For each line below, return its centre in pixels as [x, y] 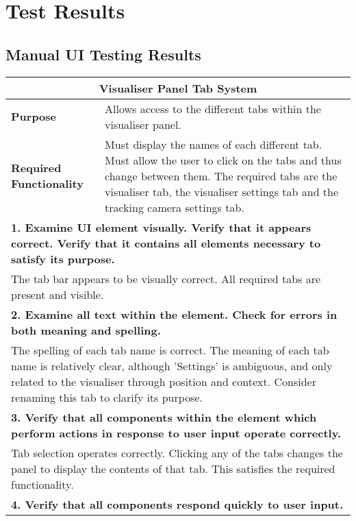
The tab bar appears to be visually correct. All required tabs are [166, 278]
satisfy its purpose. [63, 258]
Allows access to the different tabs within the [213, 108]
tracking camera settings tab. [175, 207]
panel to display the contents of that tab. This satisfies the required [173, 468]
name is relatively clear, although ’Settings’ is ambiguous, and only [172, 365]
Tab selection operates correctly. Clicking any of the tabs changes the [177, 452]
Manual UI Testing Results [103, 54]
